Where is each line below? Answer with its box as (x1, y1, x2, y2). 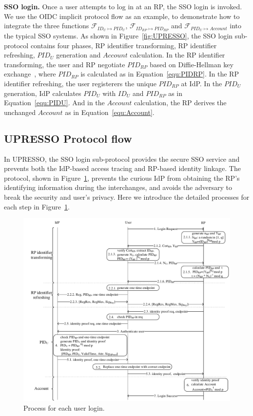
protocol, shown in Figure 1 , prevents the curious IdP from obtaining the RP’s (4, 172, 240, 183)
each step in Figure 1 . (4, 201, 70, 211)
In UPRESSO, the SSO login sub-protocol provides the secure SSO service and (4, 153, 240, 164)
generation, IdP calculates (4, 88, 81, 98)
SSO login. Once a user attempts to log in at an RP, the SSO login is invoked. (4, 1, 242, 11)
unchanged (4, 107, 36, 117)
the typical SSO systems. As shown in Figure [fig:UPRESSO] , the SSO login (4, 31, 233, 41)
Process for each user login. (23, 402, 105, 413)
